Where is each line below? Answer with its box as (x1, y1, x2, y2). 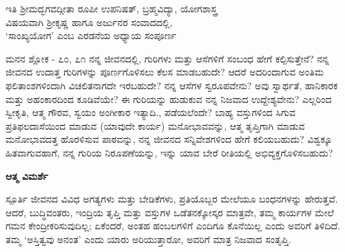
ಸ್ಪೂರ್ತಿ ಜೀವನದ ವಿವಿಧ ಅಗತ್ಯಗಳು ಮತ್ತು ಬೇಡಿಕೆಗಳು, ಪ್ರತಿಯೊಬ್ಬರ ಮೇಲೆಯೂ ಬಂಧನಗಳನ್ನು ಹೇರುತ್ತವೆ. (6, 192, 338, 206)
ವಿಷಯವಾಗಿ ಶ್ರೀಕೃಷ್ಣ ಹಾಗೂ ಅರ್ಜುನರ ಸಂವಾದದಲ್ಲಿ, (6, 14, 173, 29)
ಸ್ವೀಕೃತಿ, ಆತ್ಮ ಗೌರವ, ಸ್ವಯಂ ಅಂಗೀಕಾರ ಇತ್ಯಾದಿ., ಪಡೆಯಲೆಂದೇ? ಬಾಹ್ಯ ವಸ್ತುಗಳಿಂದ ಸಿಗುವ (6, 105, 296, 119)
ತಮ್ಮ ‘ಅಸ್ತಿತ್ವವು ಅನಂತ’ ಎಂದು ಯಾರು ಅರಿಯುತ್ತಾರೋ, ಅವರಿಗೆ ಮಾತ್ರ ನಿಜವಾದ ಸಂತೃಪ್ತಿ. (6, 231, 291, 246)
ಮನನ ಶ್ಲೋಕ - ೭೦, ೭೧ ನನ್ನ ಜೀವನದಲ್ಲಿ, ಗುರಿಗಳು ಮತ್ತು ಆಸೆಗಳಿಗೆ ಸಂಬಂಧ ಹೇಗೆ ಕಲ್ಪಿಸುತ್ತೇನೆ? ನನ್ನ (6, 51, 329, 65)
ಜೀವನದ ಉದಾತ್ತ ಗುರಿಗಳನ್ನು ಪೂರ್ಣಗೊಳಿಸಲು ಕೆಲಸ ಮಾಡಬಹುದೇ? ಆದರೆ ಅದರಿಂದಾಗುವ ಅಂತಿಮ (6, 65, 324, 79)
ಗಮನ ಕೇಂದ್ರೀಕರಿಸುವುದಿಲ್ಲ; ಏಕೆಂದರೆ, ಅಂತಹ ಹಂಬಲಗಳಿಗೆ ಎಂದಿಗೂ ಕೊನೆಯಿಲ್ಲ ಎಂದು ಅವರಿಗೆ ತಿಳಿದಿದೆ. (6, 218, 341, 233)
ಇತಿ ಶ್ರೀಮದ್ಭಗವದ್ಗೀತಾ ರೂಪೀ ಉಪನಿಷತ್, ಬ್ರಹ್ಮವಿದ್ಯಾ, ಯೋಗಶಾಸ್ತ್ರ (6, 1, 218, 15)
